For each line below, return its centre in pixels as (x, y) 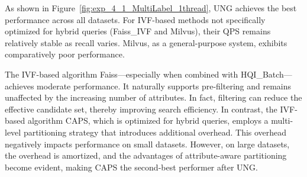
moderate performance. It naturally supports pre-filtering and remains (164, 86)
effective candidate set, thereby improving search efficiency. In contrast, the (141, 109)
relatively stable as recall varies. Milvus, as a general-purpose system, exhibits (146, 42)
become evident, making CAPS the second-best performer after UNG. (131, 167)
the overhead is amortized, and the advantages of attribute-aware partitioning (146, 155)
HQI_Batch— (266, 74)
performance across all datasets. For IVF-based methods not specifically (135, 19)
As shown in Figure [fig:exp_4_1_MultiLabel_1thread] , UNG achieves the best (151, 8)
